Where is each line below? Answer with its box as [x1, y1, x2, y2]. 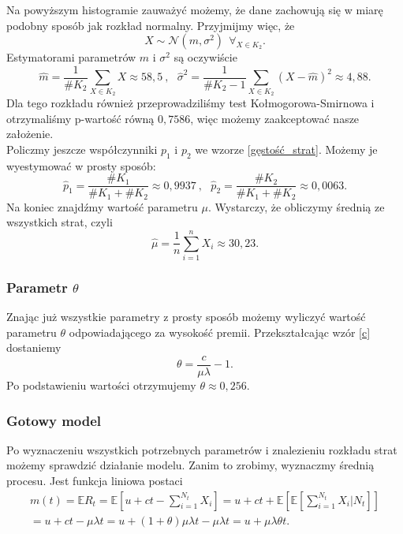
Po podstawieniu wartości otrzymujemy [6, 377, 196, 394]
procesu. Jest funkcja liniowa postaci [6, 472, 183, 489]
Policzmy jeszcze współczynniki [6, 140, 158, 157]
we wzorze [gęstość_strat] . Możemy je [195, 140, 378, 157]
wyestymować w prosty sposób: [6, 157, 156, 174]
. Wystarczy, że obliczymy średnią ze [207, 198, 385, 215]
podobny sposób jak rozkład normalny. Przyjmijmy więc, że [6, 17, 295, 33]
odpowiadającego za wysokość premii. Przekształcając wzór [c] [69, 323, 371, 340]
